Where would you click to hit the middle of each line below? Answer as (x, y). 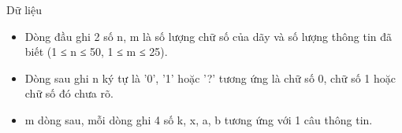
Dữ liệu (24, 9)
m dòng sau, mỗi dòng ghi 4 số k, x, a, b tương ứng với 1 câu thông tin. (199, 119)
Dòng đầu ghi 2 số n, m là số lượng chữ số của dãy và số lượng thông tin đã (208, 36)
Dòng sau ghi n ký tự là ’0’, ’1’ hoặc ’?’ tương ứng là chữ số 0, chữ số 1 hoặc (210, 78)
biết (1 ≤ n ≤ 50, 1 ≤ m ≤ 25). (96, 52)
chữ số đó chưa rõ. (69, 93)
